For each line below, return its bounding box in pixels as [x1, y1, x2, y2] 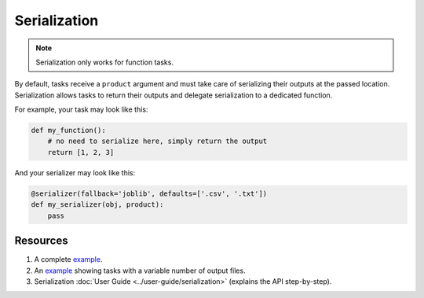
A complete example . [34, 255, 103, 264]
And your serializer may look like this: [14, 167, 136, 177]
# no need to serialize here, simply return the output [47, 137, 268, 145]
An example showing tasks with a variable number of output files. [34, 266, 247, 275]
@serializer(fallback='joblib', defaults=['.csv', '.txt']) [31, 189, 268, 198]
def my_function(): [31, 126, 106, 135]
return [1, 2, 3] [47, 148, 115, 156]
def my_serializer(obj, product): [31, 201, 164, 209]
